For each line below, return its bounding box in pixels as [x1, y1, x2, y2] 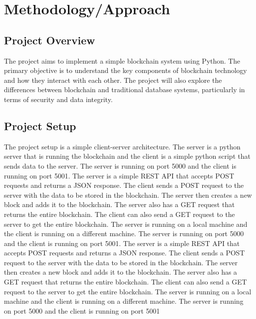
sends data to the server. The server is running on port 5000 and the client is [4, 160, 237, 171]
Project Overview [4, 32, 96, 47]
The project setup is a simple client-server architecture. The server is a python [4, 141, 241, 151]
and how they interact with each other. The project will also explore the [4, 74, 222, 85]
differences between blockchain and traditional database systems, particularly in [4, 84, 245, 95]
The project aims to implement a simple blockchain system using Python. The [4, 55, 240, 66]
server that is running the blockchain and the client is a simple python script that [4, 151, 251, 161]
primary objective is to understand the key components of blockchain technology [4, 65, 247, 75]
